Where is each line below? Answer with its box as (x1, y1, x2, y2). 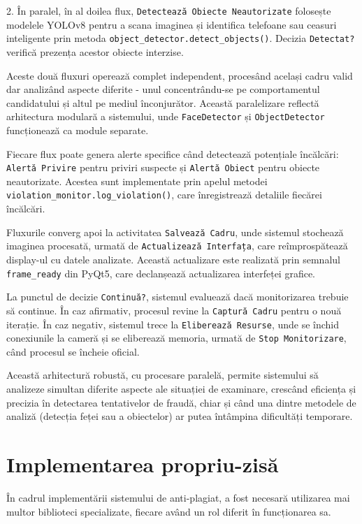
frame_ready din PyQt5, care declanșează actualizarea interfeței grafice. (6, 265, 315, 280)
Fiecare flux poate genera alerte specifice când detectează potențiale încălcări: (6, 146, 339, 161)
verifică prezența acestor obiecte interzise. (6, 44, 184, 59)
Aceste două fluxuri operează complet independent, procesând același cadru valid (6, 68, 353, 82)
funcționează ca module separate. (6, 122, 149, 137)
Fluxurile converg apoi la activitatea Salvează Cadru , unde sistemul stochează (6, 224, 344, 239)
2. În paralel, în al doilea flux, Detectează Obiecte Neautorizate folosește (6, 3, 331, 17)
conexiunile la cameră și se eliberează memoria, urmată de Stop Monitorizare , (6, 330, 347, 345)
